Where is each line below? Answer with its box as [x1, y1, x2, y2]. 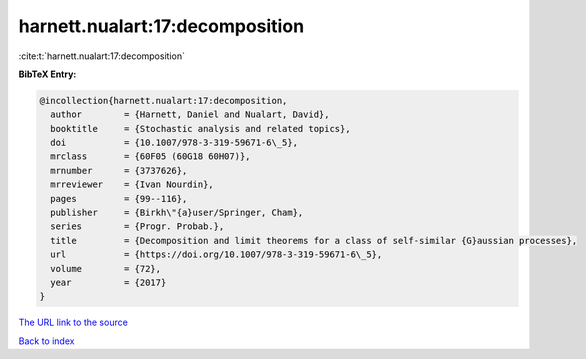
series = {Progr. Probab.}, [50, 221, 225, 232]
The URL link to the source [18, 316, 129, 329]
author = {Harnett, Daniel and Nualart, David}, [50, 109, 330, 120]
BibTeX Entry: [18, 68, 77, 80]
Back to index [18, 335, 75, 347]
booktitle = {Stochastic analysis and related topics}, [50, 123, 351, 134]
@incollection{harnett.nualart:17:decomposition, [39, 95, 288, 106]
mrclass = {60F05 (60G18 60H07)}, [50, 151, 251, 162]
